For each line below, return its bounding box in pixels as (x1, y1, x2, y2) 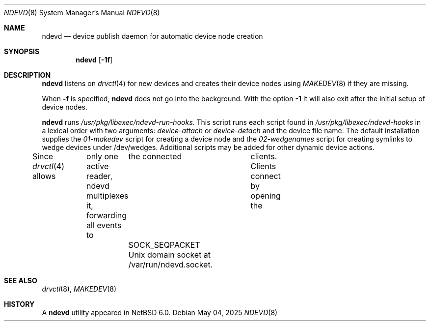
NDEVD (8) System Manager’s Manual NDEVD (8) (4, 8, 160, 17)
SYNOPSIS (4, 47, 40, 56)
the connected (128, 151, 182, 161)
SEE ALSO (4, 276, 37, 285)
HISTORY (4, 300, 35, 308)
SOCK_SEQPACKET (128, 240, 200, 250)
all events (86, 220, 122, 230)
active (86, 161, 109, 171)
